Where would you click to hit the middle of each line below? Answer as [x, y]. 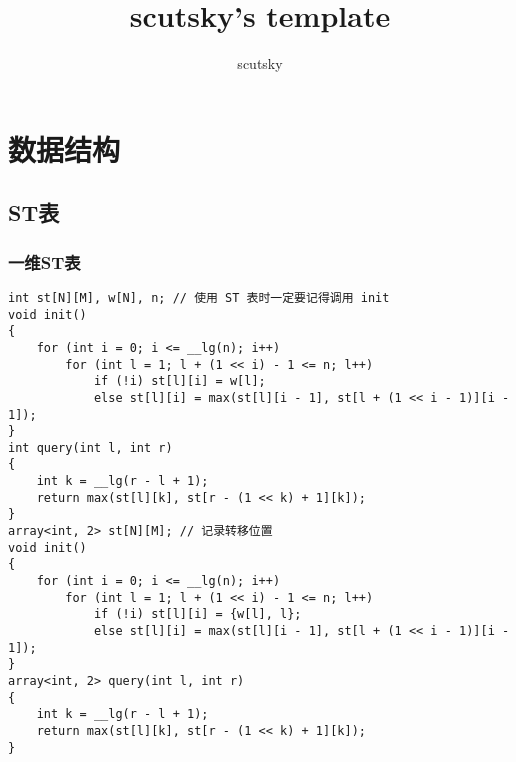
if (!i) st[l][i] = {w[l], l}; [197, 614]
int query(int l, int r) [90, 447]
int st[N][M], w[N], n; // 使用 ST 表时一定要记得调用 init [199, 297]
